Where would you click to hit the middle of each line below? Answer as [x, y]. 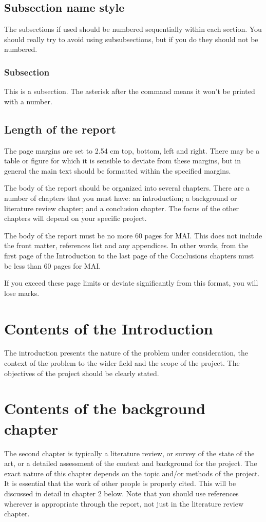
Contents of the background [105, 408]
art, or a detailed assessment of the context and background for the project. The [131, 463]
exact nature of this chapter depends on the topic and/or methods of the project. [132, 473]
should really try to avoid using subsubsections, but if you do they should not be [131, 39]
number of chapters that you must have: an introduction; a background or [121, 198]
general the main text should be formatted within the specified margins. [118, 170]
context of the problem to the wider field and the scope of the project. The [122, 363]
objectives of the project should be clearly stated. [82, 373]
